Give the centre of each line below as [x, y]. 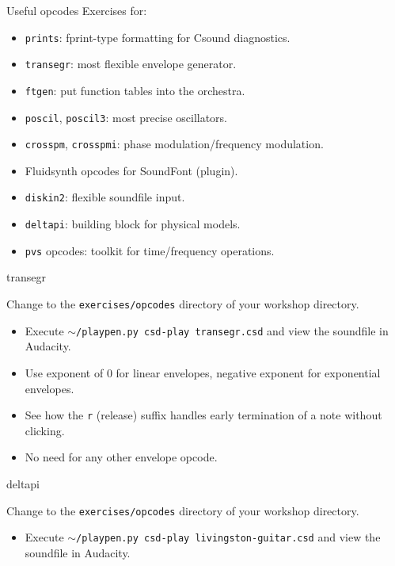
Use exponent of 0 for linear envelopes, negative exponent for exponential [203, 372]
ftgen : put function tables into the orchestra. [135, 90]
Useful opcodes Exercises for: [77, 10]
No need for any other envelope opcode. [121, 457]
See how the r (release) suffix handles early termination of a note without [203, 415]
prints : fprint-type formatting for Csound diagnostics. [158, 37]
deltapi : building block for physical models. [133, 224]
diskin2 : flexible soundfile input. [105, 197]
